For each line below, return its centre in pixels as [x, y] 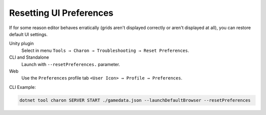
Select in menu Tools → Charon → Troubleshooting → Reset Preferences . [105, 50]
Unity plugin [21, 43]
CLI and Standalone [29, 57]
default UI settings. [28, 34]
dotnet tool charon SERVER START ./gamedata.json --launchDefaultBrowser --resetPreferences [135, 100]
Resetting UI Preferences [61, 13]
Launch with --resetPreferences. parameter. [71, 64]
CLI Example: [23, 87]
